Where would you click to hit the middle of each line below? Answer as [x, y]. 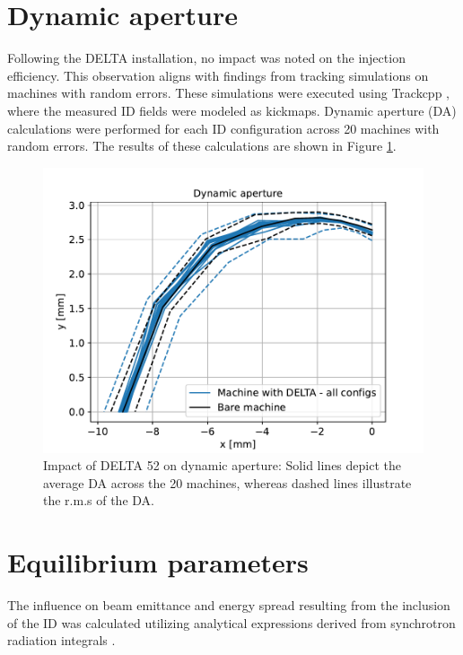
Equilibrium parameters [158, 562]
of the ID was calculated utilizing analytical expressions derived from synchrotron [231, 622]
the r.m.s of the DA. [99, 500]
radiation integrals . [61, 640]
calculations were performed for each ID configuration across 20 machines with [223, 128]
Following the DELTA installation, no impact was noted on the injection [206, 58]
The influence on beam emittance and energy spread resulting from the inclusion [229, 605]
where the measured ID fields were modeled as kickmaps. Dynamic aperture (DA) [232, 110]
